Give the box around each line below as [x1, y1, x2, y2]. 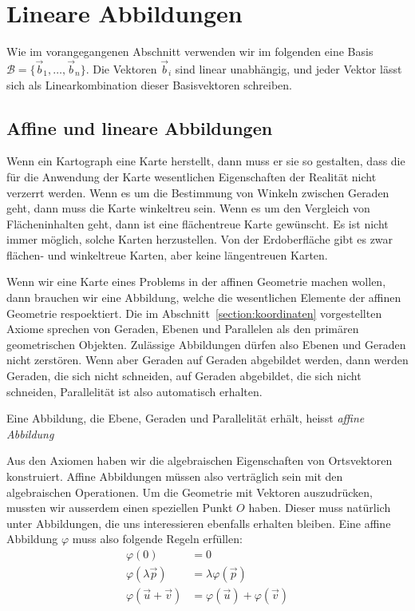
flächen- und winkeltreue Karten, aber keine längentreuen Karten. [6, 246, 328, 263]
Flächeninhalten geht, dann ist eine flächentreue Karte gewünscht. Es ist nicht [6, 215, 389, 232]
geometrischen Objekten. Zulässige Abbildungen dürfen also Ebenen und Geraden [6, 335, 406, 352]
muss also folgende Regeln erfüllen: [72, 530, 243, 547]
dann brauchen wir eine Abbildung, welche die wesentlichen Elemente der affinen [6, 289, 401, 306]
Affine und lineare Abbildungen [6, 115, 273, 140]
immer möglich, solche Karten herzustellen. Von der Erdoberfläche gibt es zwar [6, 231, 393, 248]
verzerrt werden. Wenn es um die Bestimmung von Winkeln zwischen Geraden [6, 184, 389, 200]
